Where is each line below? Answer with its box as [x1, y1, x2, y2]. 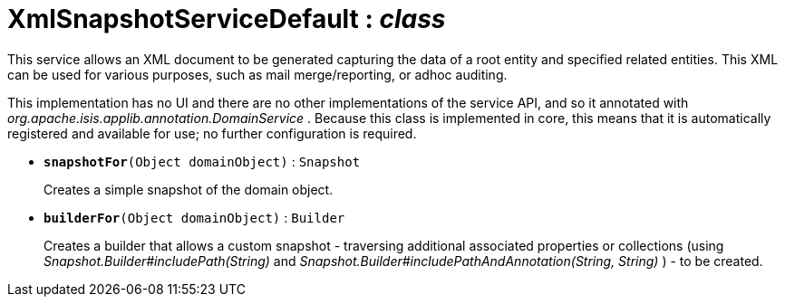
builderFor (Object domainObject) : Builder [44, 209, 345, 225]
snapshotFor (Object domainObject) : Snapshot [44, 153, 361, 169]
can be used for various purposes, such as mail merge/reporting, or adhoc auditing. [7, 66, 508, 82]
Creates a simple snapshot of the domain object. [44, 181, 334, 197]
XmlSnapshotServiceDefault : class [7, 4, 446, 34]
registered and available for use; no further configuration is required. [7, 125, 417, 141]
